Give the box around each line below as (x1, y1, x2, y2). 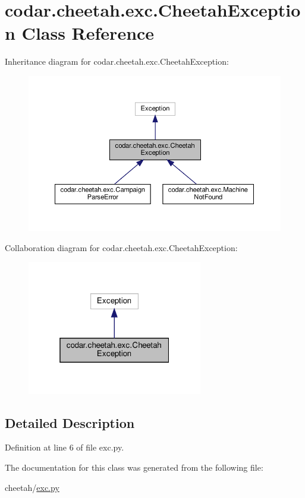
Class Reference (21, 21, 155, 45)
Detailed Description (5, 413, 135, 432)
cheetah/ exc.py (5, 481, 59, 493)
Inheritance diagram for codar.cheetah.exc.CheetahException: (5, 55, 229, 68)
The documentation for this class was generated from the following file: (5, 461, 263, 473)
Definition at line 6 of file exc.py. (5, 441, 124, 453)
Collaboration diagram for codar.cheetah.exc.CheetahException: (5, 241, 238, 253)
